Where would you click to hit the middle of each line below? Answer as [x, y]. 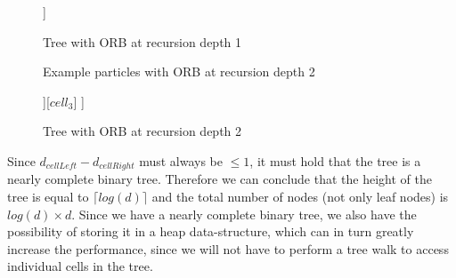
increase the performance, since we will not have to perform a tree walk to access [228, 248]
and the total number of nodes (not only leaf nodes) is [300, 197]
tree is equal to [48, 197]
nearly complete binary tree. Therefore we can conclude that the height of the [220, 179]
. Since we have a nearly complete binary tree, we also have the [244, 214]
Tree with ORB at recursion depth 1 [142, 41]
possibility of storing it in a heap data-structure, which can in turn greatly [211, 231]
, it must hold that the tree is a [335, 160]
